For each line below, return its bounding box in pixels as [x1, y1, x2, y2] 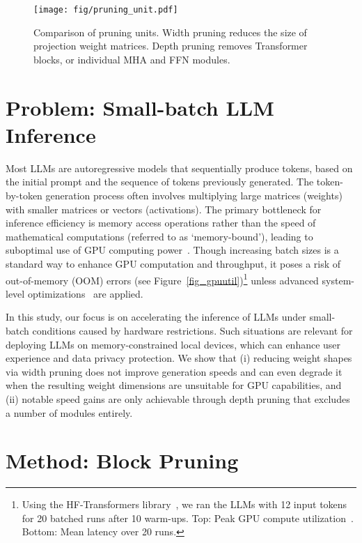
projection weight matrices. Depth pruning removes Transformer [33, 38, 308, 53]
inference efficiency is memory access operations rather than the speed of [6, 215, 316, 230]
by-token [6, 188, 42, 202]
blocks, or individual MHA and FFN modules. [33, 52, 230, 66]
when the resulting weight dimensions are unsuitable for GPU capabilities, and [6, 378, 342, 392]
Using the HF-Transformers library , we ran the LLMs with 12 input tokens [22, 497, 347, 512]
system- [322, 273, 354, 287]
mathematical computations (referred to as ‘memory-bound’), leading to [6, 229, 313, 243]
